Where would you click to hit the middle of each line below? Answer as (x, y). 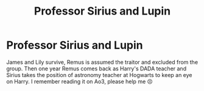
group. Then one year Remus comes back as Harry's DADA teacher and (97, 69)
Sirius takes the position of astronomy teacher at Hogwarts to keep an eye (100, 75)
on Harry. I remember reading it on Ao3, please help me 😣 (80, 81)
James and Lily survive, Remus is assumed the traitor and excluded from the (102, 62)
